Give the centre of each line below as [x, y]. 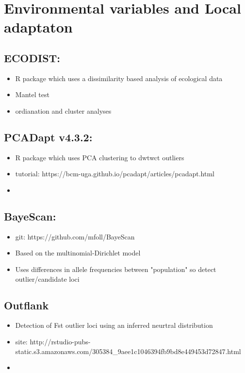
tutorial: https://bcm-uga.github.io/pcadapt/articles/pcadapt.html [115, 174]
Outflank [26, 305]
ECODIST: [32, 58]
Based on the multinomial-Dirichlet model [78, 253]
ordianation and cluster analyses [63, 110]
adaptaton [38, 27]
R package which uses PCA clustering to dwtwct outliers [100, 157]
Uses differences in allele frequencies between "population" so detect [116, 269]
